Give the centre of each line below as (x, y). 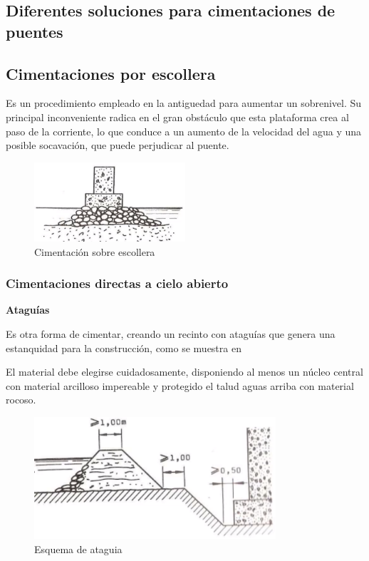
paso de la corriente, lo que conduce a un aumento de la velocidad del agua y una (184, 131)
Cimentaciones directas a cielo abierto (117, 283)
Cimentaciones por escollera (111, 73)
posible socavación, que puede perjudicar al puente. (118, 145)
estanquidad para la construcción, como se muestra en (124, 348)
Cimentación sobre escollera (95, 251)
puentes (35, 31)
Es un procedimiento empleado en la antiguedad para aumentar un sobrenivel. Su (184, 103)
